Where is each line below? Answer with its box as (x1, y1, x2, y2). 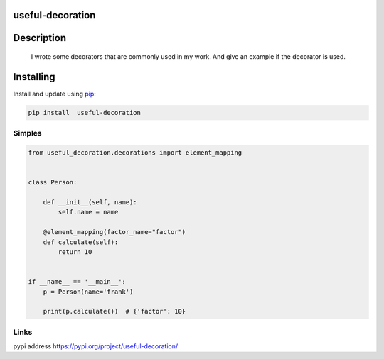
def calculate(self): (43, 238, 119, 246)
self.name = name (58, 208, 119, 216)
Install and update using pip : (13, 89, 96, 98)
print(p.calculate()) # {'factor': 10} (43, 307, 186, 316)
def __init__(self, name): (43, 199, 138, 206)
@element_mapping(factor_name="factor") (43, 228, 186, 236)
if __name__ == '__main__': (28, 277, 126, 286)
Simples (13, 128, 42, 138)
